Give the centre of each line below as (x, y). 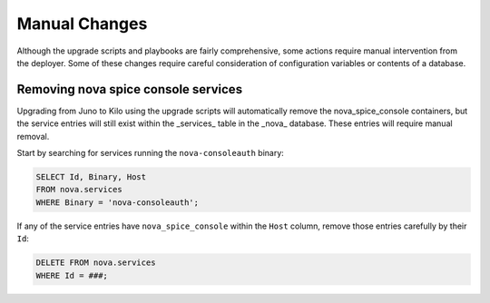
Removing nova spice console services (130, 89)
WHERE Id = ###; (72, 275)
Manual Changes (82, 24)
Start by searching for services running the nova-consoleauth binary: (151, 153)
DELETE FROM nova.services (96, 263)
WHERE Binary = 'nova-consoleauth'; (118, 202)
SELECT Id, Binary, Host (91, 177)
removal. (33, 136)
